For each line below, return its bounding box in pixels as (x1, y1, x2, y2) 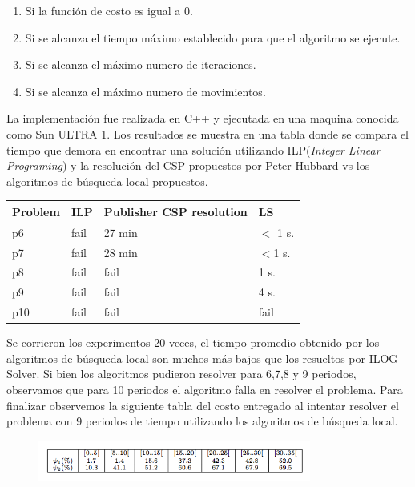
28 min (103, 243, 138, 260)
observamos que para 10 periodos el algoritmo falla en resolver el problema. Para (6, 380, 403, 397)
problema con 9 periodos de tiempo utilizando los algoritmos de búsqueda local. (6, 413, 398, 429)
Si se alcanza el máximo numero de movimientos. (25, 83, 266, 99)
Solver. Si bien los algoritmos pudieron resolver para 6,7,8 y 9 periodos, (6, 365, 357, 382)
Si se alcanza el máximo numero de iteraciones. (25, 56, 256, 73)
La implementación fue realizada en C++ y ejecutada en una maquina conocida (6, 110, 399, 127)
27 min (103, 223, 138, 240)
